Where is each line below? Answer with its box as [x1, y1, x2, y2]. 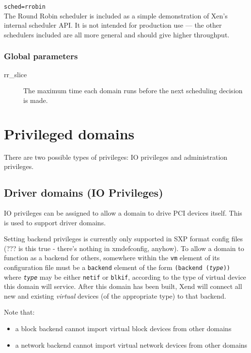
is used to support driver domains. [4, 217, 106, 227]
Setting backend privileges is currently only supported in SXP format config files [4, 234, 243, 244]
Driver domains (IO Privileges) [4, 185, 163, 200]
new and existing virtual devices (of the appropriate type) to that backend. [4, 290, 226, 301]
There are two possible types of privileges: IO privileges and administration [4, 151, 228, 162]
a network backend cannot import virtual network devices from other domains [15, 339, 248, 350]
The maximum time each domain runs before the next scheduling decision [23, 85, 243, 96]
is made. [23, 95, 48, 105]
